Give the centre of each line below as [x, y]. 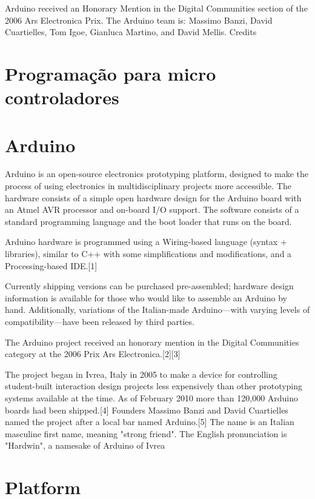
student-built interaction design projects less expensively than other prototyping [154, 386]
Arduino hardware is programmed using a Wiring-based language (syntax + [146, 242]
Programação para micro [111, 73]
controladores [62, 97]
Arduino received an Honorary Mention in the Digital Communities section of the [156, 8]
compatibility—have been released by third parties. [100, 321]
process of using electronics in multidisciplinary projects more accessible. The [148, 186]
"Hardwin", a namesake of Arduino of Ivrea [85, 445]
